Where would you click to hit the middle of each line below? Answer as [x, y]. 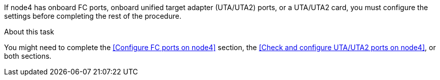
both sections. [28, 56]
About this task [29, 32]
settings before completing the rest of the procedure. [93, 16]
